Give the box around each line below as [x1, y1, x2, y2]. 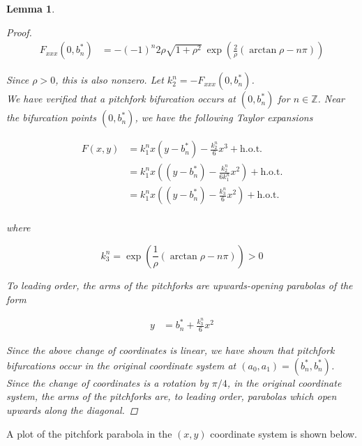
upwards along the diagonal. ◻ [6, 403, 138, 417]
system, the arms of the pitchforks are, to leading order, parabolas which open [6, 389, 337, 403]
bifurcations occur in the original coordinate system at [6, 357, 236, 372]
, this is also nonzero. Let [55, 72, 164, 87]
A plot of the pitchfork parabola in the [6, 426, 172, 440]
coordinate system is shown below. [210, 426, 357, 440]
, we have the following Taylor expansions [135, 110, 313, 125]
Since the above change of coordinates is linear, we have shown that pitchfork [6, 343, 335, 357]
